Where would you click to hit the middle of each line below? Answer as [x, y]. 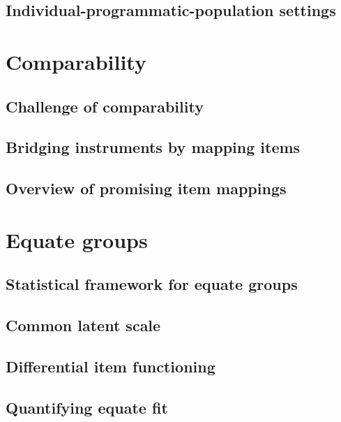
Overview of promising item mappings [146, 188]
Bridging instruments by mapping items [153, 147]
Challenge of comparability [105, 106]
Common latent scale [83, 325]
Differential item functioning [111, 366]
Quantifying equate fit [87, 407]
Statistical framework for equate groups [152, 284]
